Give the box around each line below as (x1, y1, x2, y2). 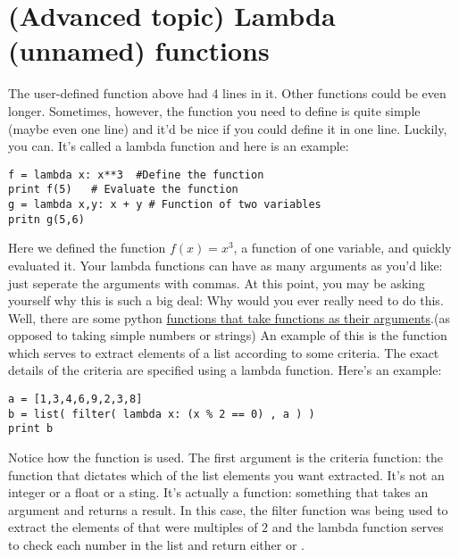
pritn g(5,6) (8, 212, 85, 226)
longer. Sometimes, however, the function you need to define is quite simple (8, 101, 421, 120)
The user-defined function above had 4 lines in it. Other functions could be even (8, 84, 446, 103)
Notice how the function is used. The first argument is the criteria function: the (8, 448, 443, 467)
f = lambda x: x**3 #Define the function (8, 168, 264, 181)
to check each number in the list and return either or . (8, 536, 305, 553)
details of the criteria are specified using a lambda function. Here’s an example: (8, 361, 442, 379)
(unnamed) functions (8, 32, 270, 69)
